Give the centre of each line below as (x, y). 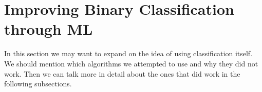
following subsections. (38, 84)
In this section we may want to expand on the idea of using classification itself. (128, 53)
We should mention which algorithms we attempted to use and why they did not (131, 63)
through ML (49, 29)
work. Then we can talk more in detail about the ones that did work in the (122, 73)
